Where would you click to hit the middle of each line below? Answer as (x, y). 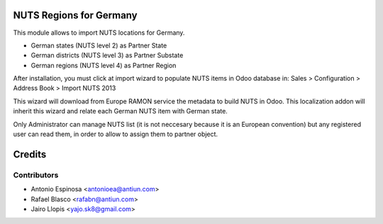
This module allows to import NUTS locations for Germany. (99, 33)
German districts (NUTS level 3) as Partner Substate (107, 55)
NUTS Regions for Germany (75, 15)
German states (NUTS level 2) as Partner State (99, 45)
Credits (30, 154)
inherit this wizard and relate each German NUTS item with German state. (121, 111)
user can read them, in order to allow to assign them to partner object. (116, 134)
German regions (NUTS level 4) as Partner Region (104, 65)
